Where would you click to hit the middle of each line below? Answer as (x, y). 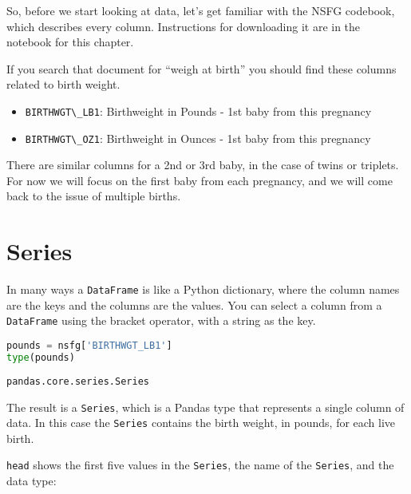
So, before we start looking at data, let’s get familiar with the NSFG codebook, (201, 10)
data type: (32, 481)
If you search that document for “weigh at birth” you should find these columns (202, 68)
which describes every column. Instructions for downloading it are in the (184, 26)
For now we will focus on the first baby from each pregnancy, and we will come (200, 180)
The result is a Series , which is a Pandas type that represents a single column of (205, 407)
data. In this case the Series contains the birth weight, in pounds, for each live (201, 423)
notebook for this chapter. (70, 42)
